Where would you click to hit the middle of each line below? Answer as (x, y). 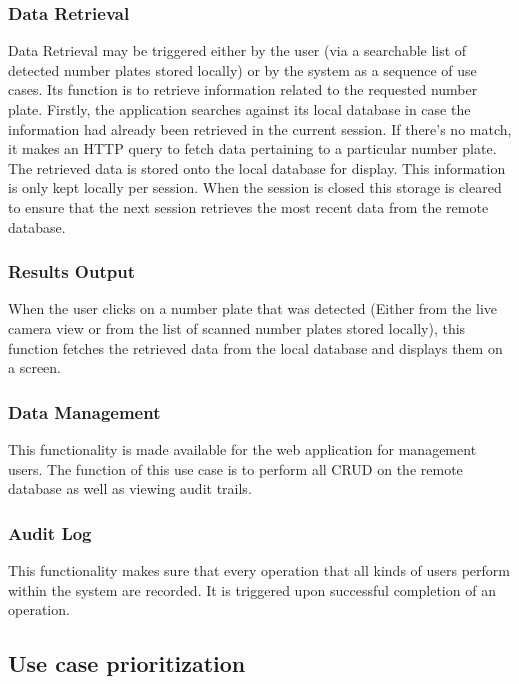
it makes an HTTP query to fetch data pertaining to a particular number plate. (252, 148)
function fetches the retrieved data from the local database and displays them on (255, 347)
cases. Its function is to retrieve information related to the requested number (243, 89)
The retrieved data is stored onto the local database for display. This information (257, 167)
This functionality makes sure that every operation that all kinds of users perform (259, 569)
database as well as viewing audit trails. (130, 488)
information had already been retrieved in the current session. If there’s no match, (260, 128)
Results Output (71, 271)
